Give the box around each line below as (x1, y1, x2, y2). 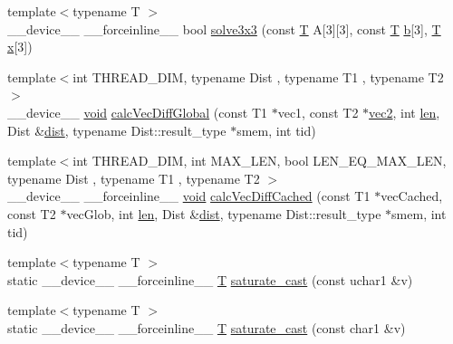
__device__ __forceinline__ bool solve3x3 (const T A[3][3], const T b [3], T (7, 19, 441, 38)
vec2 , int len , (369, 102, 440, 121)
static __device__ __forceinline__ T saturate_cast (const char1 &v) (7, 318, 406, 337)
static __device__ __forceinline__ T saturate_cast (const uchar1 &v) (7, 270, 413, 289)
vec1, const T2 (277, 102, 359, 121)
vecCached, (381, 186, 443, 205)
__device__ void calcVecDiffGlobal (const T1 (7, 102, 267, 121)
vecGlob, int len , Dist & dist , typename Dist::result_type (66, 204, 381, 223)
